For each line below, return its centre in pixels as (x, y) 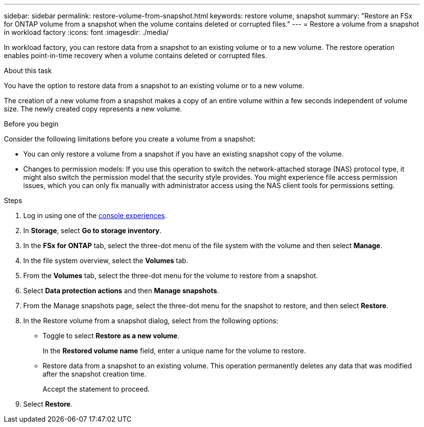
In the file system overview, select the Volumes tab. (106, 261)
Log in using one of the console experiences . (95, 215)
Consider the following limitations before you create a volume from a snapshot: (130, 139)
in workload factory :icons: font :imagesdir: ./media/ (86, 32)
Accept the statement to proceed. (96, 389)
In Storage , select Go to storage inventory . (92, 230)
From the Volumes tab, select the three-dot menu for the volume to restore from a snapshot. (171, 276)
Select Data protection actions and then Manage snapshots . (121, 291)
